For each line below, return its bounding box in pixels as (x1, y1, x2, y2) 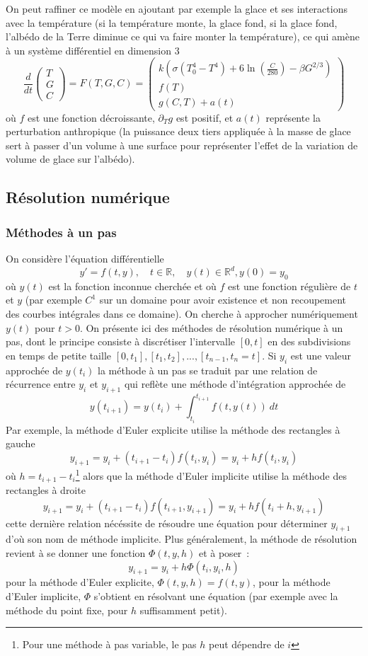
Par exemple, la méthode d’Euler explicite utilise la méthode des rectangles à (6, 422, 340, 437)
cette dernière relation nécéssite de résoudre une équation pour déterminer (6, 515, 328, 530)
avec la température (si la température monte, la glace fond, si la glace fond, (6, 15, 338, 30)
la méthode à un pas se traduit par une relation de (98, 362, 318, 377)
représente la (265, 110, 321, 125)
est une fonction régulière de (228, 278, 351, 293)
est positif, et (176, 110, 234, 125)
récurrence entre (6, 376, 76, 391)
